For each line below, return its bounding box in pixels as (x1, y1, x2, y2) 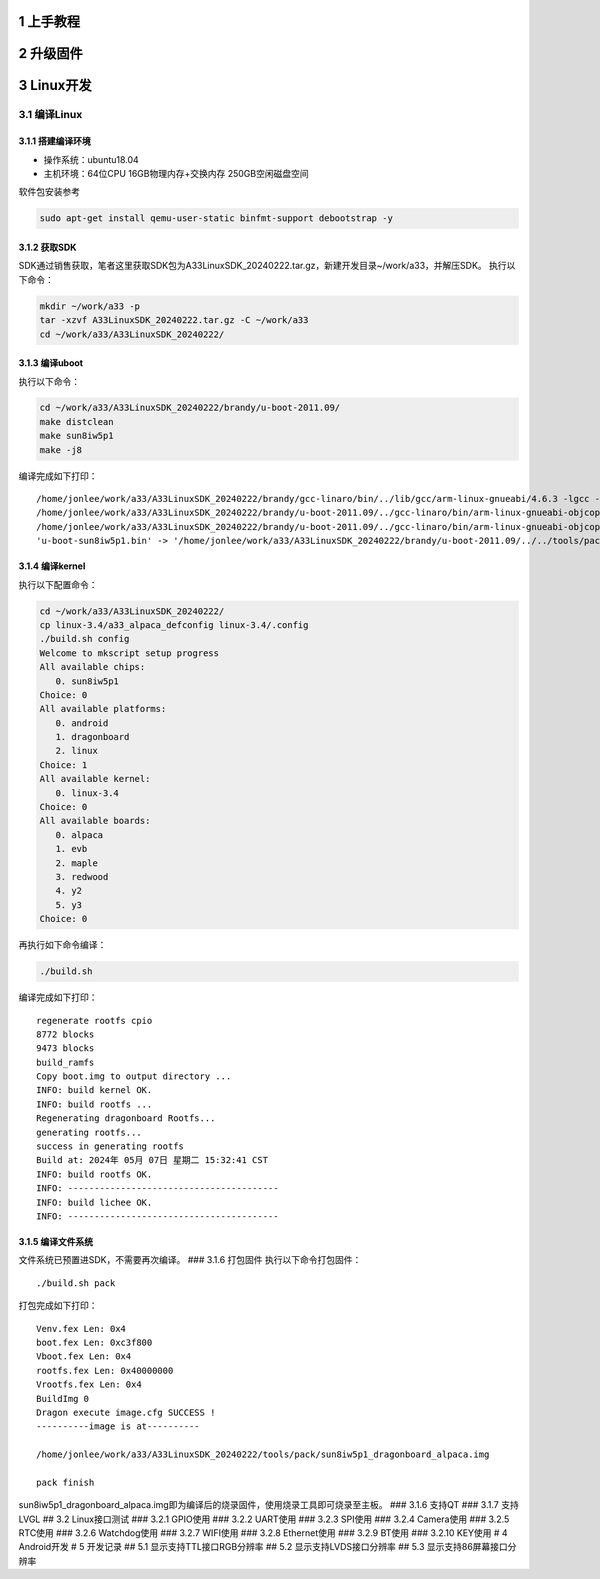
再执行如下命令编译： (18, 939, 107, 951)
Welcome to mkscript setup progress (39, 647, 220, 659)
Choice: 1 (39, 759, 88, 770)
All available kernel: (39, 773, 151, 785)
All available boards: (39, 815, 151, 827)
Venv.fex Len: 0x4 (36, 1323, 127, 1334)
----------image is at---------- (36, 1421, 200, 1432)
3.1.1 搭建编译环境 (18, 135, 91, 147)
